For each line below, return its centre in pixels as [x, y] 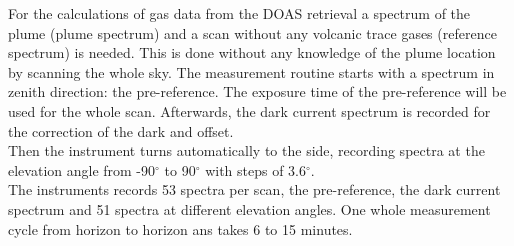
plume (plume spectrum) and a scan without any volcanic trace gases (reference [252, 32]
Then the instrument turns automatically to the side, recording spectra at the [246, 150]
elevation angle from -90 [82, 169]
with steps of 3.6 [256, 169]
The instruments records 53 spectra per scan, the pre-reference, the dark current [254, 189]
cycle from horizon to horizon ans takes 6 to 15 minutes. [180, 228]
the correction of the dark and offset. [121, 130]
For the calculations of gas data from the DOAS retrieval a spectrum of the [239, 13]
